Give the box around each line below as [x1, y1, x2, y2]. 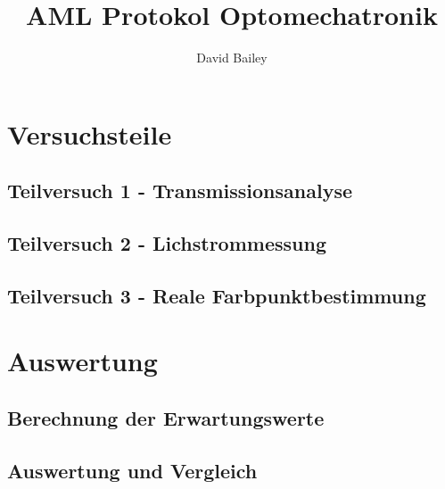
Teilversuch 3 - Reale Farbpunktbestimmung [7, 281, 426, 309]
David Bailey [196, 48, 268, 67]
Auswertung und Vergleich [7, 456, 258, 484]
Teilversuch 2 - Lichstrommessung [7, 229, 326, 257]
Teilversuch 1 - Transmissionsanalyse [7, 177, 353, 204]
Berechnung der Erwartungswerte [7, 404, 325, 432]
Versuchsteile [7, 115, 172, 152]
